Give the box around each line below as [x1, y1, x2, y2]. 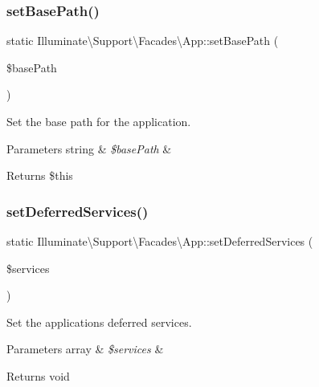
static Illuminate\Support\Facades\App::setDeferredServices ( [6, 233, 313, 249]
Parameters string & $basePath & [6, 140, 172, 157]
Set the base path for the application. [6, 113, 191, 129]
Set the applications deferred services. [6, 313, 192, 330]
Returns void [6, 367, 70, 384]
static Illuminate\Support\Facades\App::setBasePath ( [6, 32, 279, 49]
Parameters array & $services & [6, 340, 164, 357]
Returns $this [6, 167, 73, 184]
